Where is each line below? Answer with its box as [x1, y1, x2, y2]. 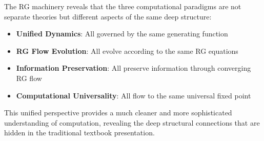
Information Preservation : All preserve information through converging [16, 63, 251, 73]
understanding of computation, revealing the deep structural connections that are [4, 117, 260, 128]
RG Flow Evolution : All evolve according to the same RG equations [16, 45, 238, 56]
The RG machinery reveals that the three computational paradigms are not [4, 1, 241, 11]
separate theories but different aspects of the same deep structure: [4, 11, 212, 22]
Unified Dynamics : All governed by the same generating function [16, 28, 228, 39]
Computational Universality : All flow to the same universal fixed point [16, 90, 251, 100]
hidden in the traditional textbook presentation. [4, 127, 155, 138]
